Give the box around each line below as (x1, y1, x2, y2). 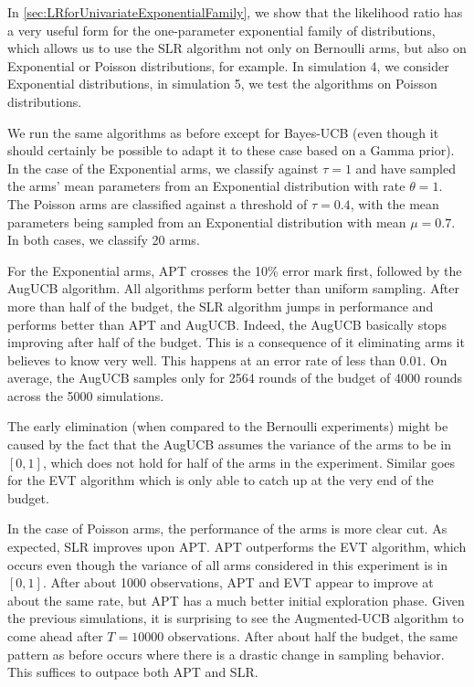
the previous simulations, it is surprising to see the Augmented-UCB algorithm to (7, 608, 464, 628)
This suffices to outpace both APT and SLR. (7, 662, 258, 682)
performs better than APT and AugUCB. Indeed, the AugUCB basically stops (7, 314, 447, 333)
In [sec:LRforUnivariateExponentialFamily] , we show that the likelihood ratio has (7, 3, 463, 21)
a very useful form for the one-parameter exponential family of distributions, (7, 20, 436, 39)
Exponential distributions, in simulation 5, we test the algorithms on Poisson (7, 74, 437, 93)
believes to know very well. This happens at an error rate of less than (7, 350, 395, 369)
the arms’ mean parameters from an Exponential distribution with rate (7, 176, 406, 196)
